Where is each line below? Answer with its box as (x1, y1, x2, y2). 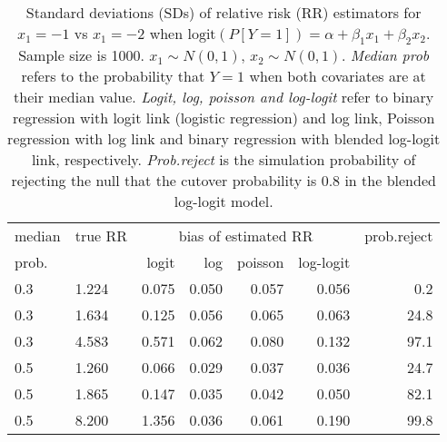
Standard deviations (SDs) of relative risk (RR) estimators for (25, 2, 422, 23)
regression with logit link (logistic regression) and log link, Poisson (12, 107, 435, 129)
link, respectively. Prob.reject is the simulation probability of (31, 149, 416, 171)
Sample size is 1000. (18, 44, 144, 66)
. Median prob (341, 44, 430, 66)
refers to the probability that (21, 65, 205, 87)
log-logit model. (174, 191, 273, 212)
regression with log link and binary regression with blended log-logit (7, 128, 441, 150)
